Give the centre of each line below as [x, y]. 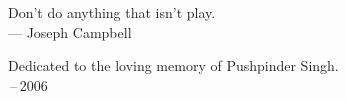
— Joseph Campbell [70, 31]
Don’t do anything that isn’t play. [112, 12]
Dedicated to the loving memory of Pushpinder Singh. [173, 65]
